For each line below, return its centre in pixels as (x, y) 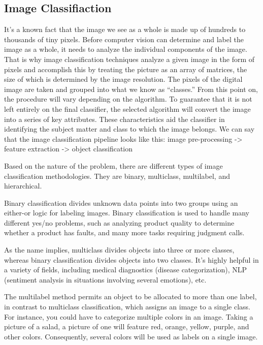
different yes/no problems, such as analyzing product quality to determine (119, 222)
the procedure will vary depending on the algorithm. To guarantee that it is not (128, 99)
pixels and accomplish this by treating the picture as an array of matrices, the (126, 69)
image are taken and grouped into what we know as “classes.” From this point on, (131, 89)
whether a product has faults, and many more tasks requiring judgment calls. (124, 232)
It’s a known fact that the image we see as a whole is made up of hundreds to (125, 29)
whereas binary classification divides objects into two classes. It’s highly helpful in (131, 259)
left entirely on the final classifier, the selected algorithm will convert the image (127, 108)
